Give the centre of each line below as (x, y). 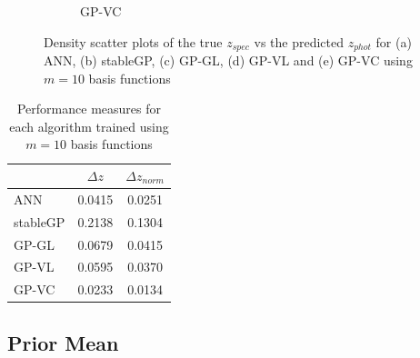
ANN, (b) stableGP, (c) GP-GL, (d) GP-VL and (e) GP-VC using (228, 60)
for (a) (394, 41)
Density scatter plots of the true (133, 41)
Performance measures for (89, 109)
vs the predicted (299, 41)
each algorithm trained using (89, 126)
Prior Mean (63, 342)
